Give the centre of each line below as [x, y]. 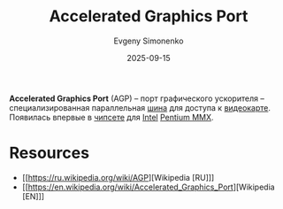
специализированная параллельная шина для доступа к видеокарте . [140, 107]
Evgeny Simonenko [149, 41]
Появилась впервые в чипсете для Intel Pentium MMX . [111, 117]
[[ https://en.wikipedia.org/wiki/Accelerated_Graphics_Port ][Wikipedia [149, 187]
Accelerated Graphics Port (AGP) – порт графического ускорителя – [137, 98]
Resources [50, 153]
